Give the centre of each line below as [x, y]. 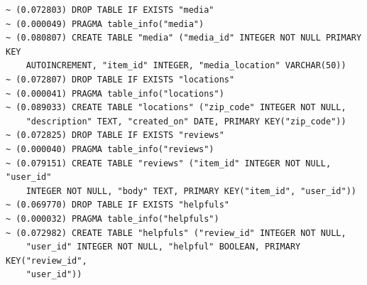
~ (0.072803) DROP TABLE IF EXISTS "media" [110, 10]
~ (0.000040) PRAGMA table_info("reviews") [110, 149]
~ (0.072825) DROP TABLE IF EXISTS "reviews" [115, 135]
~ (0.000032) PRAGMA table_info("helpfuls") [113, 219]
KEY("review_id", [46, 260]
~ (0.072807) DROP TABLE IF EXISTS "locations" [120, 79]
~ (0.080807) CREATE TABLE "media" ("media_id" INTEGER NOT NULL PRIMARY [184, 38]
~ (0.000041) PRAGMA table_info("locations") [115, 93]
